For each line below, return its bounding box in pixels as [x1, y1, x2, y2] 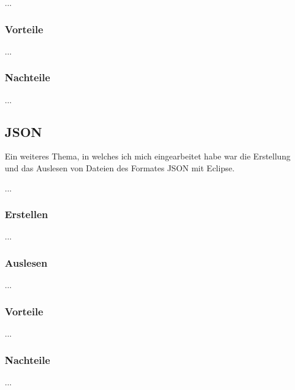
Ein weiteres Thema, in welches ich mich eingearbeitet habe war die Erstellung [5, 150, 291, 162]
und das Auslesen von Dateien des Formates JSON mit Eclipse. [5, 162, 235, 174]
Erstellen [5, 207, 48, 222]
